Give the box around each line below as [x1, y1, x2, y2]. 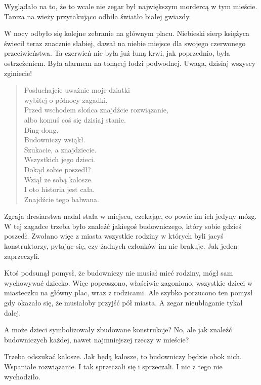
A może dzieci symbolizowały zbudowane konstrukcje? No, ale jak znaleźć [4, 324, 232, 335]
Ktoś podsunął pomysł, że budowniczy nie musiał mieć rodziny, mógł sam [4, 267, 233, 278]
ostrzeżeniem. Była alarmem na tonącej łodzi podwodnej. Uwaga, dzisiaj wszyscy [4, 57, 256, 68]
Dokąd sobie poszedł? [24, 164, 91, 174]
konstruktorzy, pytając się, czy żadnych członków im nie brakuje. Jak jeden [4, 241, 237, 251]
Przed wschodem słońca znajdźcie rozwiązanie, [24, 104, 168, 115]
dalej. [4, 307, 21, 318]
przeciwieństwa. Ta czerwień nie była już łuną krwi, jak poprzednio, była [4, 48, 230, 58]
